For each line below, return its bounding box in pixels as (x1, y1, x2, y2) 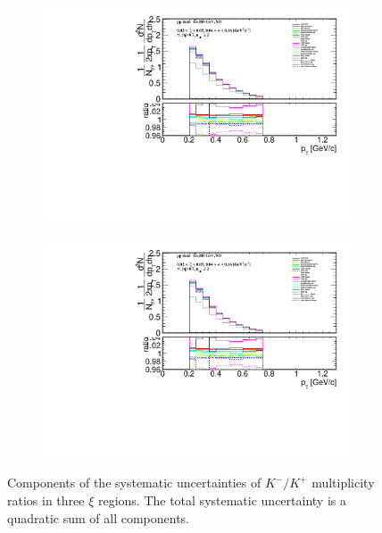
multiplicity (311, 473, 375, 492)
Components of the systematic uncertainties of (7, 473, 262, 492)
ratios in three (7, 491, 85, 509)
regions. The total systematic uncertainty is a (97, 491, 346, 509)
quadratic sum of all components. (7, 508, 189, 527)
